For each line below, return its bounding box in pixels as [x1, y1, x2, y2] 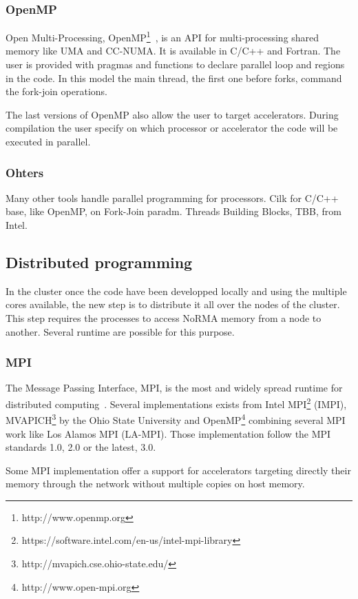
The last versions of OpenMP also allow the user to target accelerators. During [6, 107, 339, 121]
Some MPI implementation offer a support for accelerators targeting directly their [6, 463, 351, 477]
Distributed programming [6, 252, 193, 273]
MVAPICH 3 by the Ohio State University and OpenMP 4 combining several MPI [6, 411, 346, 427]
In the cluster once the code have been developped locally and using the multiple [6, 283, 347, 298]
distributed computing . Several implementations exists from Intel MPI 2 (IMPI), [6, 395, 347, 411]
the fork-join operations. [6, 84, 107, 99]
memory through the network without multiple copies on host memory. [6, 476, 305, 491]
